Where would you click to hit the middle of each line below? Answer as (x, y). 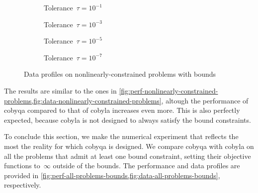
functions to (22, 166)
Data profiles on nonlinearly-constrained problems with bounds (120, 74)
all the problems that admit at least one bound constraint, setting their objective (128, 156)
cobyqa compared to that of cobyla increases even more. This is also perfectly (122, 110)
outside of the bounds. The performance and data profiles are (146, 166)
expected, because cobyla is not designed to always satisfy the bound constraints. (128, 120)
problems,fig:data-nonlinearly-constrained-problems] (83, 100)
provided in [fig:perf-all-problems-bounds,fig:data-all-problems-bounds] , (112, 175)
